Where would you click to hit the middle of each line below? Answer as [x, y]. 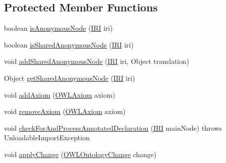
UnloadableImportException [47, 137]
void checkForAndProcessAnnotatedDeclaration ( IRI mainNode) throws [113, 128]
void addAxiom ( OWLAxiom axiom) [60, 94]
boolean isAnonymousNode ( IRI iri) [58, 28]
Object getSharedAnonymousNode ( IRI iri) [70, 78]
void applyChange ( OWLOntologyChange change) [80, 154]
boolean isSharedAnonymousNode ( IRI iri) [69, 44]
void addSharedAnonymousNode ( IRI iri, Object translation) [97, 61]
